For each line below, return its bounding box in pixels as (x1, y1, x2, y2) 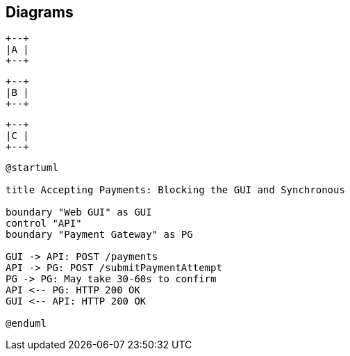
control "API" (6, 218, 82, 229)
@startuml (6, 162, 58, 174)
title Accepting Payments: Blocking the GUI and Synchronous (6, 184, 345, 196)
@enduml (6, 318, 47, 330)
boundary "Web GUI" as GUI (6, 207, 152, 218)
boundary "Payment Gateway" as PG (6, 229, 193, 241)
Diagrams (6, 3, 74, 21)
